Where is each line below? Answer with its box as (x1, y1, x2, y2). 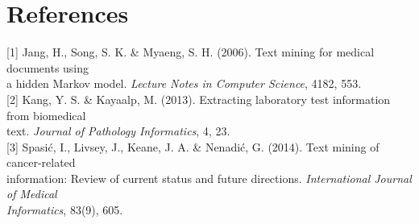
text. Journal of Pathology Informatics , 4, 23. (6, 122, 230, 139)
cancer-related (6, 154, 76, 171)
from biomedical (6, 106, 86, 123)
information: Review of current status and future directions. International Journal (6, 169, 412, 186)
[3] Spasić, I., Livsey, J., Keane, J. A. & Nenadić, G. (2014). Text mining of (6, 138, 380, 155)
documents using (6, 59, 89, 76)
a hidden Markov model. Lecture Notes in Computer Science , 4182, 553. (6, 75, 362, 92)
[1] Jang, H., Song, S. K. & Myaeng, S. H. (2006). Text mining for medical (6, 44, 375, 60)
